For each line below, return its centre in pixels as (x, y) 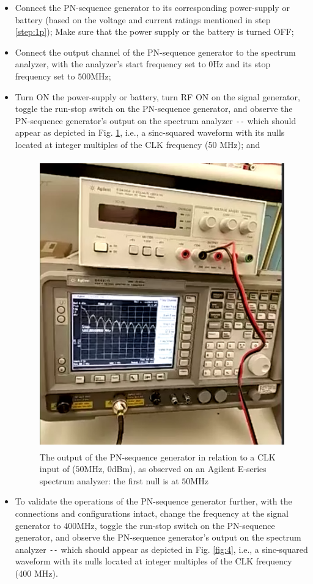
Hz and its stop (242, 64)
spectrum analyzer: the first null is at (109, 480)
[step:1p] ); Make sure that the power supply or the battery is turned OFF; (154, 31)
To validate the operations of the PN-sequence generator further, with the (153, 501)
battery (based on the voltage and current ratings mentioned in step (143, 19)
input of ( (57, 469)
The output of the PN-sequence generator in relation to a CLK (157, 456)
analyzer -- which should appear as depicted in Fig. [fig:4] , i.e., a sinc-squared (161, 549)
